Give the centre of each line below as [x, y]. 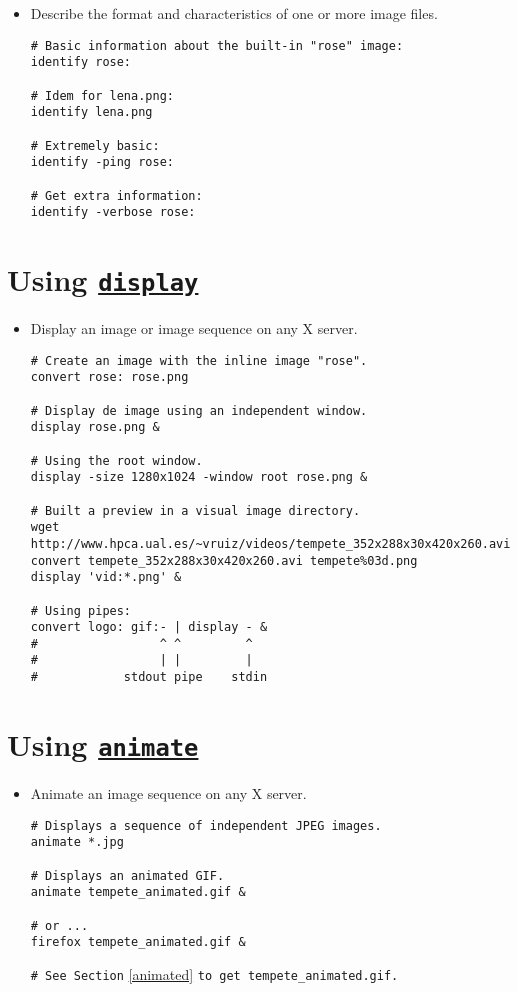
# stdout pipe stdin [149, 677]
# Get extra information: [116, 195]
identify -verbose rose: [113, 212]
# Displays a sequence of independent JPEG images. [206, 825]
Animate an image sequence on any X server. [168, 793]
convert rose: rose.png [109, 377]
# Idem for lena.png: [102, 95]
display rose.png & [95, 427]
